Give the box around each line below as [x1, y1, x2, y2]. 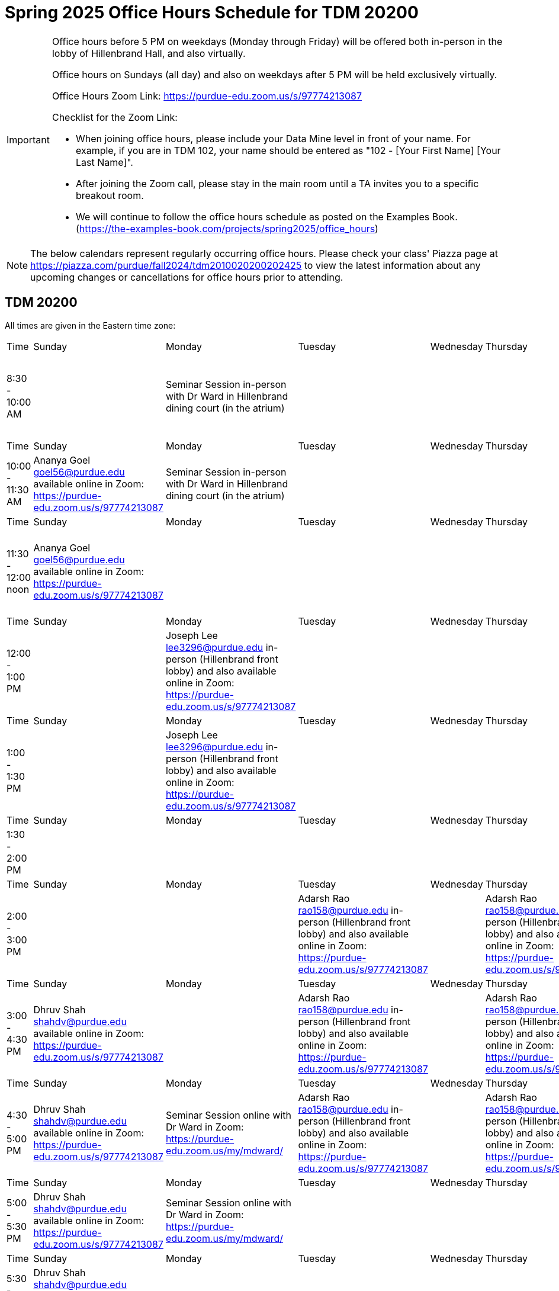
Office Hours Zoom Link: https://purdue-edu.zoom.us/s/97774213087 [52, 89, 362, 102]
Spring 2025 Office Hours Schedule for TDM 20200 [5, 2, 419, 23]
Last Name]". [75, 156, 133, 168]
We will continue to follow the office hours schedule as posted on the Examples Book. [75, 210, 458, 223]
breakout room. [75, 189, 144, 201]
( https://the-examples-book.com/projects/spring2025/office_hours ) [75, 222, 378, 235]
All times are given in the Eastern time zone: [5, 320, 176, 330]
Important [7, 133, 50, 146]
